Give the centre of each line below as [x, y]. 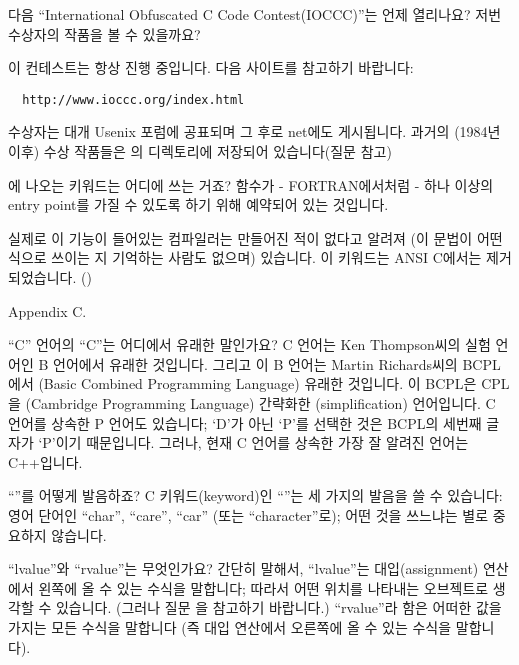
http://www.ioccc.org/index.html [133, 99]
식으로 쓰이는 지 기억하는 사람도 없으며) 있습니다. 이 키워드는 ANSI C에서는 [245, 257]
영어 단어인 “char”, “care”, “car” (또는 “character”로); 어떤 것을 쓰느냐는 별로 [248, 514]
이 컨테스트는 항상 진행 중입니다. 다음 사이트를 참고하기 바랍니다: [211, 67]
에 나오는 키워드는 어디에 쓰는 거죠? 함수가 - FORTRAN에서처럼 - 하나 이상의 [251, 184]
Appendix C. [47, 310]
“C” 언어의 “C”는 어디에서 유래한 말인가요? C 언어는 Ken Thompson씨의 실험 [249, 344]
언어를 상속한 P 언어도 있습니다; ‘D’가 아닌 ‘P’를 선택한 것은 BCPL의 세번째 [245, 422]
